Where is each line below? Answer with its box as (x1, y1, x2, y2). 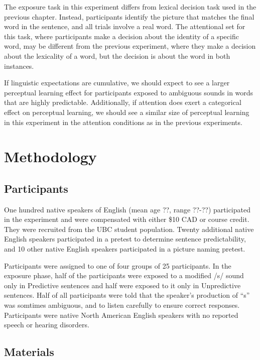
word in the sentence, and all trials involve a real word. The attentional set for (4, 21, 245, 32)
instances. (4, 60, 34, 71)
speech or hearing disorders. (4, 319, 89, 330)
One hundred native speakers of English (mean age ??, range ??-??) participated (4, 204, 250, 214)
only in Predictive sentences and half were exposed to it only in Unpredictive (4, 280, 241, 290)
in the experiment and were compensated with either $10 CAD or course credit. (4, 214, 249, 224)
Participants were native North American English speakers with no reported (4, 309, 238, 320)
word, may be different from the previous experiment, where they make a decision (4, 41, 256, 51)
